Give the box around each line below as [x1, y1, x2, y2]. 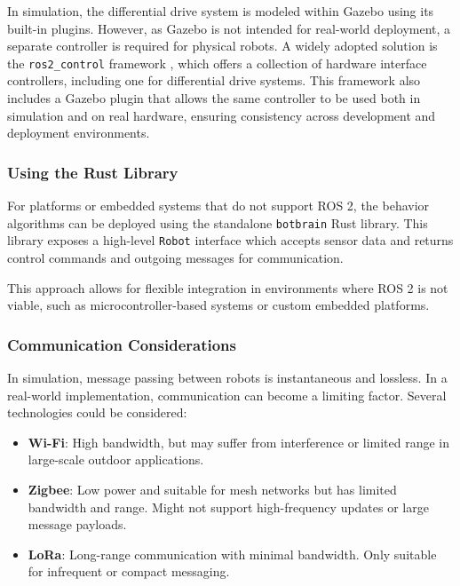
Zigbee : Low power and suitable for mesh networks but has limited [28, 479, 397, 498]
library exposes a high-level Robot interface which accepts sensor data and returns [7, 231, 454, 249]
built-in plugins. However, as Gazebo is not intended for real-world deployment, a [7, 19, 451, 37]
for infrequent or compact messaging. [28, 562, 230, 581]
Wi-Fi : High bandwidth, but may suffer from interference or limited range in [28, 432, 450, 451]
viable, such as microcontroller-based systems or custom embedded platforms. [7, 296, 430, 314]
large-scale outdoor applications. [28, 450, 204, 469]
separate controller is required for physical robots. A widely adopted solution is [7, 36, 438, 55]
